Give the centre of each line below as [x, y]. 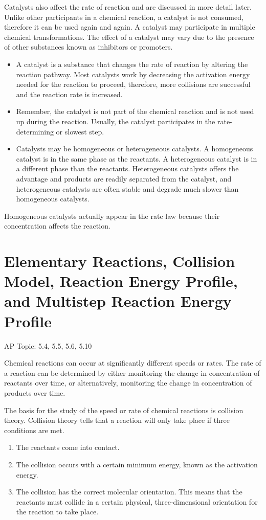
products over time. [35, 392]
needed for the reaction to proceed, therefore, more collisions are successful [133, 84]
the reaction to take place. [57, 512]
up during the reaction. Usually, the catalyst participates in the [116, 121]
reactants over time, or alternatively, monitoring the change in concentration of [128, 383]
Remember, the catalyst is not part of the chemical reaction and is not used [135, 111]
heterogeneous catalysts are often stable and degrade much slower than [127, 188]
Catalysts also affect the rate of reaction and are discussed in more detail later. [128, 7]
